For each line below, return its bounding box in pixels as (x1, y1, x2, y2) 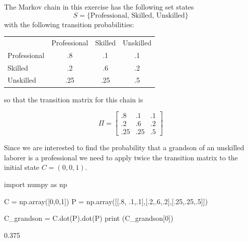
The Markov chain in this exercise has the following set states (4, 2, 194, 12)
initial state (4, 162, 40, 172)
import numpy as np (4, 179, 67, 190)
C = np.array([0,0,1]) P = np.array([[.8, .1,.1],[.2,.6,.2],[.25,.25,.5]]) (4, 196, 208, 206)
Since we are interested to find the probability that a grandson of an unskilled (4, 142, 244, 153)
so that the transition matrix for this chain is (4, 94, 143, 104)
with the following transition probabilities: (4, 19, 134, 29)
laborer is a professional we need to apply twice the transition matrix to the (4, 152, 238, 162)
